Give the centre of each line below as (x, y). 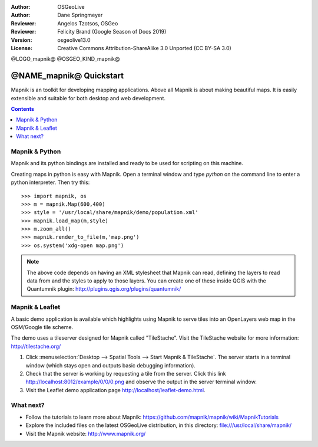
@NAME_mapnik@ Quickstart (67, 76)
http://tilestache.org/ (36, 346)
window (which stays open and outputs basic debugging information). (110, 365)
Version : (21, 40)
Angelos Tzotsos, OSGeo (88, 23)
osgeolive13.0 (74, 40)
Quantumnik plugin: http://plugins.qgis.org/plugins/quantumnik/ (104, 289)
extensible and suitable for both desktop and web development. (88, 98)
